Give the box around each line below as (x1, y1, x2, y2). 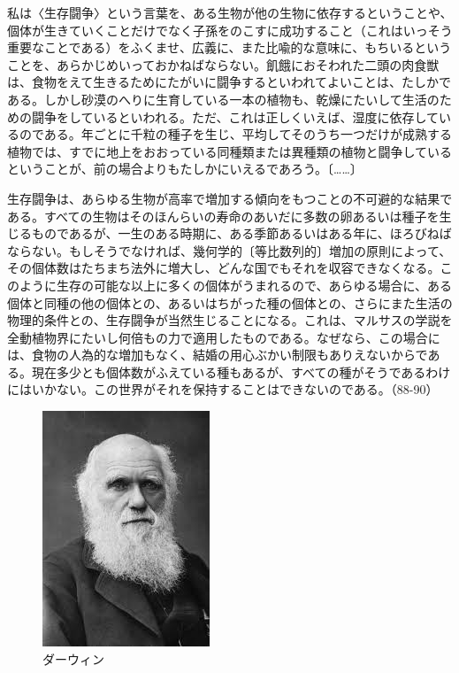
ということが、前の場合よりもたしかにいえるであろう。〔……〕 (7, 159, 363, 178)
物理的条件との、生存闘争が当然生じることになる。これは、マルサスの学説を (7, 311, 453, 329)
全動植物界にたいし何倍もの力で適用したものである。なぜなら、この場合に (7, 328, 440, 346)
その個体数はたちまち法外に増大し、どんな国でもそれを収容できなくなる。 (7, 259, 440, 277)
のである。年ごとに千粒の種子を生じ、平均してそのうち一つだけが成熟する (19, 125, 453, 143)
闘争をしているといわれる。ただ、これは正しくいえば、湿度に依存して (31, 107, 440, 126)
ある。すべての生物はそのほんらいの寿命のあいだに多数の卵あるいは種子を (7, 206, 440, 225)
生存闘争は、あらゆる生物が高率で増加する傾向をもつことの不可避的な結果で (7, 189, 453, 207)
